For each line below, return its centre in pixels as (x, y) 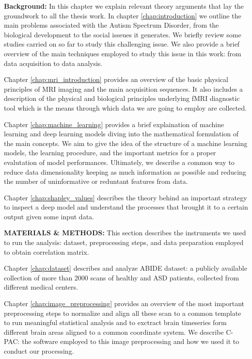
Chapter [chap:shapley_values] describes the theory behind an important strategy (126, 197)
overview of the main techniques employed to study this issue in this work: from (123, 53)
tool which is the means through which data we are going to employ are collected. (126, 107)
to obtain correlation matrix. (47, 252)
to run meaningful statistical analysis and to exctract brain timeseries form (115, 322)
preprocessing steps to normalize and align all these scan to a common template (123, 313)
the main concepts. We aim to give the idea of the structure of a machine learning (126, 143)
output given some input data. (49, 216)
